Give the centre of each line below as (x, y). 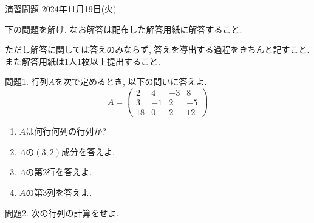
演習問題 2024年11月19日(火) (61, 8)
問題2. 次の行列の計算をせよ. (62, 212)
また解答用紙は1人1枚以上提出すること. (83, 61)
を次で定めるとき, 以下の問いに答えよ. (131, 82)
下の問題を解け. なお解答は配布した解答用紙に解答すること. (124, 29)
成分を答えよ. (88, 151)
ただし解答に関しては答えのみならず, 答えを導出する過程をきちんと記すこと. (157, 49)
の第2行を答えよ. (59, 172)
